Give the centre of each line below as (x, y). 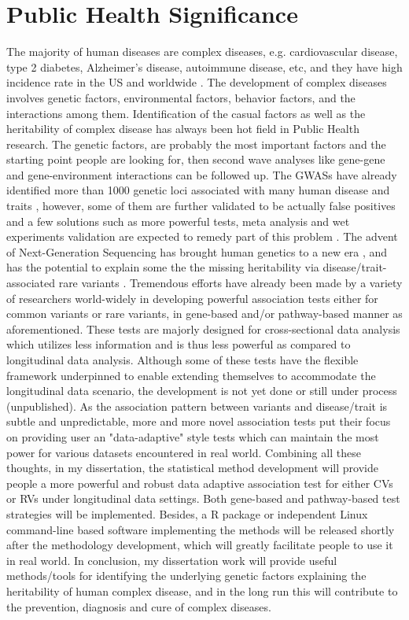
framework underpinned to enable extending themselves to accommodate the (191, 375)
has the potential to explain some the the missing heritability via (163, 267)
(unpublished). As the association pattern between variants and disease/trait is (197, 406)
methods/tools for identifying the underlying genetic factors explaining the (186, 576)
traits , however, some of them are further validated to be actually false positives (201, 206)
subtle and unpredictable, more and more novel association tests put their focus (199, 421)
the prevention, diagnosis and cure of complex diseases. (139, 606)
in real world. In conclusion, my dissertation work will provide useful (172, 560)
